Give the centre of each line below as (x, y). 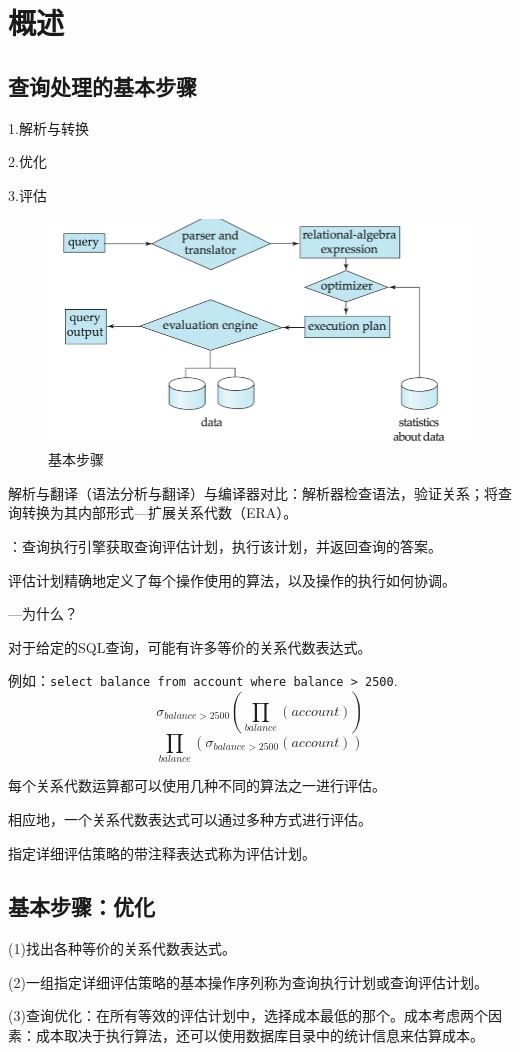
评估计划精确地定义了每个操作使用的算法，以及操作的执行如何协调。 (232, 579)
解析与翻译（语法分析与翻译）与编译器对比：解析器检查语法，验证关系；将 (253, 492)
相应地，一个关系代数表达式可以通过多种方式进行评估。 (190, 818)
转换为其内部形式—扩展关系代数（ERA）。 (159, 512)
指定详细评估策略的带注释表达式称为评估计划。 (162, 852)
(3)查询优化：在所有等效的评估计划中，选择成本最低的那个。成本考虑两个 (248, 1015)
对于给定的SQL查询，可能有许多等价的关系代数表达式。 (190, 646)
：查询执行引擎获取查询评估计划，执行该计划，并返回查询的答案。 (225, 545)
